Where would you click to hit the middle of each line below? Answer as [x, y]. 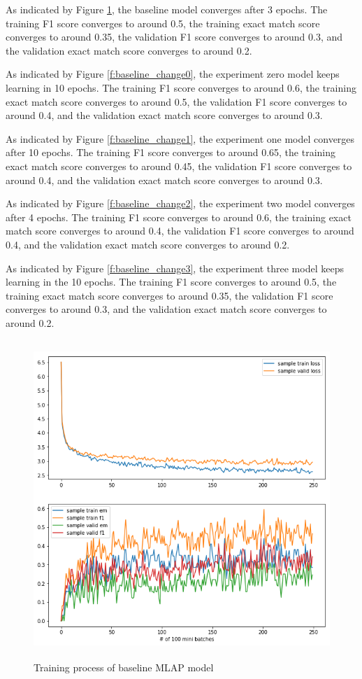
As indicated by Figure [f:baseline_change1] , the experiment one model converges [180, 138]
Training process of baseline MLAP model [124, 667]
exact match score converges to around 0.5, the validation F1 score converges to [176, 101]
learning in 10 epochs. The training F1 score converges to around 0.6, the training [181, 87]
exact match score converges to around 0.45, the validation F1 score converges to [179, 166]
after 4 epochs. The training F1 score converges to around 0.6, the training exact [179, 217]
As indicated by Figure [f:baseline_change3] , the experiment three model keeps [175, 268]
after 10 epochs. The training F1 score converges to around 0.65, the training [171, 152]
